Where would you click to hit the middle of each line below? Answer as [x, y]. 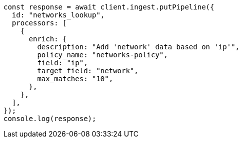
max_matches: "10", [75, 79]
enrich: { [48, 39]
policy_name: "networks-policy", [102, 55]
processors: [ [39, 23]
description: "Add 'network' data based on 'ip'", [138, 47]
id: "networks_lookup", [58, 15]
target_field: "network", [88, 71]
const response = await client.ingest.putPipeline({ [109, 7]
